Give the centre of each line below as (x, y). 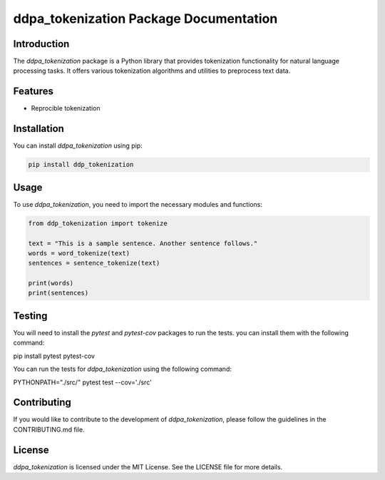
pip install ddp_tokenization (81, 165)
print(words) (51, 283)
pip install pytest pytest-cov (54, 356)
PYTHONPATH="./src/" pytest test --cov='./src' (83, 382)
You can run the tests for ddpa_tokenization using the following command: (122, 369)
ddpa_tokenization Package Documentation (145, 19)
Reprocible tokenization (66, 108)
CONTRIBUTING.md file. (49, 429)
